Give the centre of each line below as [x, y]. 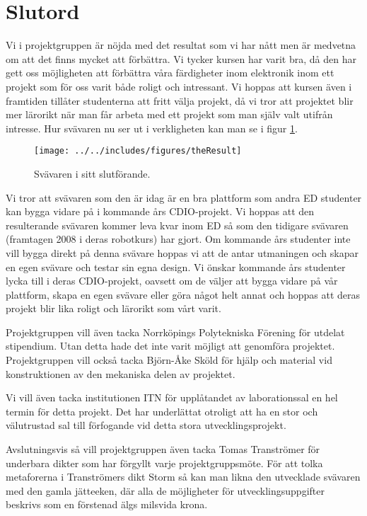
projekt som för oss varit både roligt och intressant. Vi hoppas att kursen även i [179, 86]
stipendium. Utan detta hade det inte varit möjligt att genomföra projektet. [170, 346]
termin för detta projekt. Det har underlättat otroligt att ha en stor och [162, 411]
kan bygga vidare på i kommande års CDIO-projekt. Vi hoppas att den [160, 211]
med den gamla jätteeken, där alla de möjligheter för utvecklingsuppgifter [165, 490]
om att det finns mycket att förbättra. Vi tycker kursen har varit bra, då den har [181, 58]
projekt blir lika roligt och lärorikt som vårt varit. [113, 308]
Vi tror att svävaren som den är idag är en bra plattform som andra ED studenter [184, 197]
